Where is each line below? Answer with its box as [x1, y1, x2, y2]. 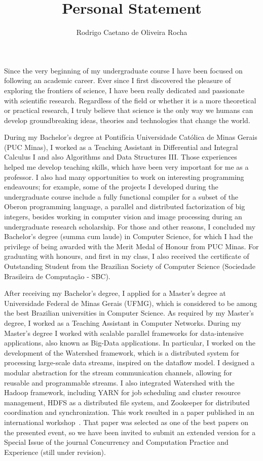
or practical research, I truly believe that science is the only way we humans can [4, 105, 253, 116]
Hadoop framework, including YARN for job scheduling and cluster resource [4, 387, 241, 398]
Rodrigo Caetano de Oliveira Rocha [76, 27, 187, 37]
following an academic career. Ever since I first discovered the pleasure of [4, 75, 231, 86]
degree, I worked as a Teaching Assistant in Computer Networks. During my [4, 317, 241, 328]
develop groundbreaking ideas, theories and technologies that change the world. [4, 114, 250, 125]
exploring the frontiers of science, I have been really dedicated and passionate [4, 85, 245, 95]
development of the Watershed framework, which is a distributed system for [4, 347, 240, 358]
